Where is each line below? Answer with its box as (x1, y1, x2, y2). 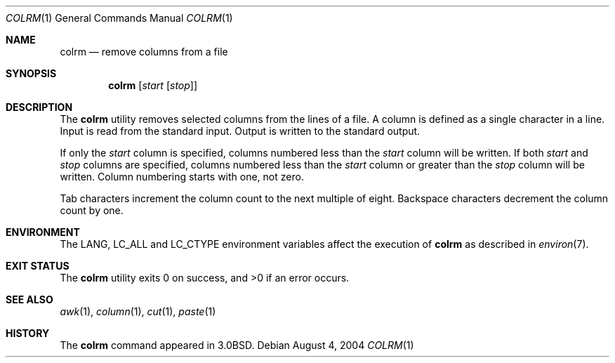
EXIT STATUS (6, 260, 70, 272)
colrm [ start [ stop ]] (108, 79, 198, 91)
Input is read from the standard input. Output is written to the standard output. (60, 125, 421, 137)
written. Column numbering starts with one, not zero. (60, 171, 304, 183)
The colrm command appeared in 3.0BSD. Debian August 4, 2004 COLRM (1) (60, 339, 414, 351)
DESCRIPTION (6, 101, 73, 113)
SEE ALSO (6, 293, 53, 305)
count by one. (60, 204, 124, 216)
